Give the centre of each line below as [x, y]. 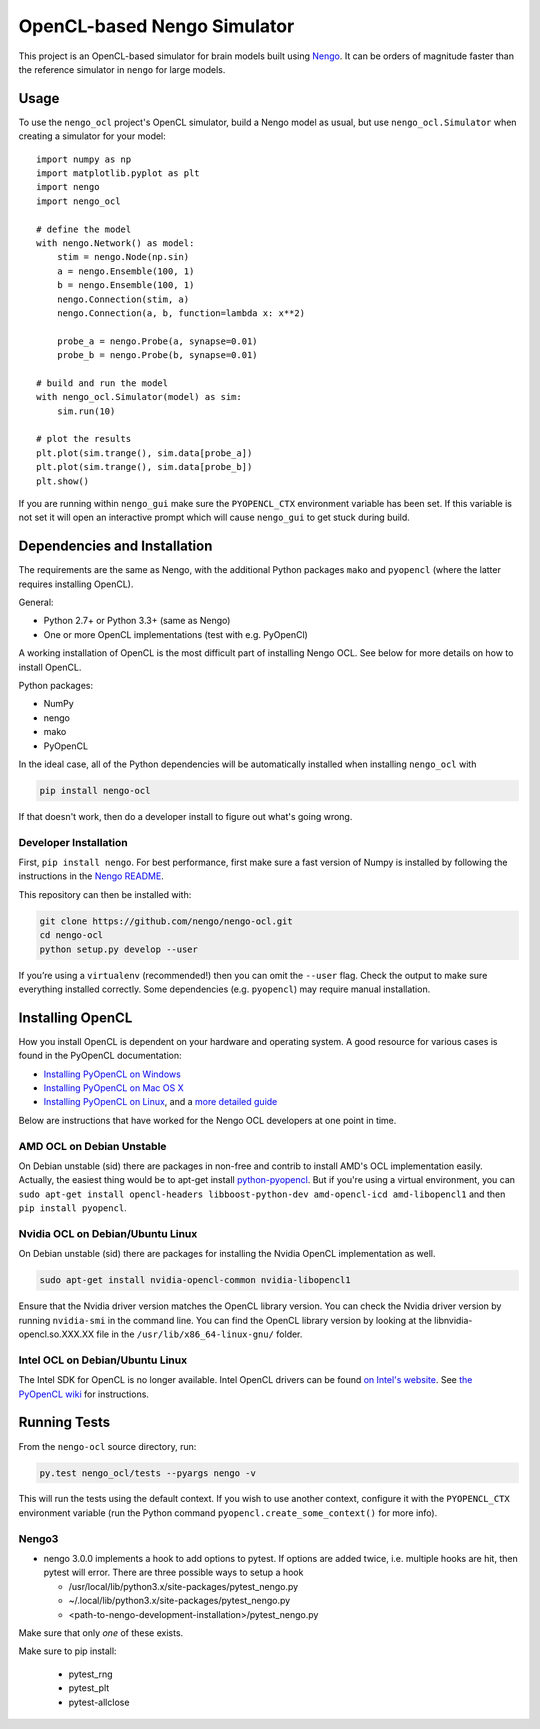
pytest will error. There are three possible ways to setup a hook [173, 1572]
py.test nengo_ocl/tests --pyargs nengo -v [148, 1473]
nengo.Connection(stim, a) [123, 299]
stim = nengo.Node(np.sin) [123, 257]
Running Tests [64, 1422]
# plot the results [84, 439]
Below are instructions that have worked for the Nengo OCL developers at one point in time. [207, 1120]
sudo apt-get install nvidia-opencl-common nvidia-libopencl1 [195, 1280]
